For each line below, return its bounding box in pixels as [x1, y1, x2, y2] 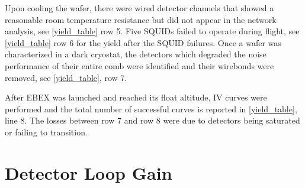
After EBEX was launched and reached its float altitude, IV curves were [5, 91, 267, 103]
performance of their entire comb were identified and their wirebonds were [5, 59, 274, 72]
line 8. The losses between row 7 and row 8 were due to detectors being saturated [5, 114, 300, 127]
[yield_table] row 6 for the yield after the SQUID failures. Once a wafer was [5, 36, 281, 48]
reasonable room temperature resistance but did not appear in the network [5, 13, 277, 25]
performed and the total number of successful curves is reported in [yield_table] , [5, 102, 297, 115]
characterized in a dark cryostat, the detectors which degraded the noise [5, 48, 267, 60]
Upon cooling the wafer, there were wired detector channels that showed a [5, 2, 274, 14]
